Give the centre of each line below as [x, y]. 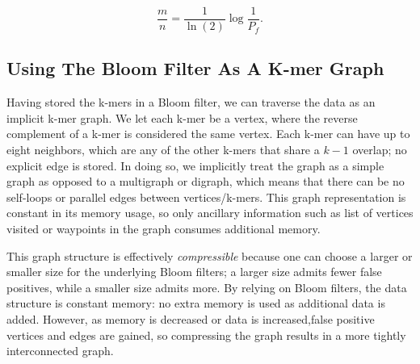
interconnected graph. [60, 351]
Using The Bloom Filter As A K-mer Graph [195, 68]
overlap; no [380, 150]
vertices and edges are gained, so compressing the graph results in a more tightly [206, 335]
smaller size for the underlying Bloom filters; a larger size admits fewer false [194, 272]
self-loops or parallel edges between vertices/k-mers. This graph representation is [206, 197]
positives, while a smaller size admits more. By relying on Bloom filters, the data [207, 287]
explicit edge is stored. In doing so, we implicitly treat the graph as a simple [195, 165]
